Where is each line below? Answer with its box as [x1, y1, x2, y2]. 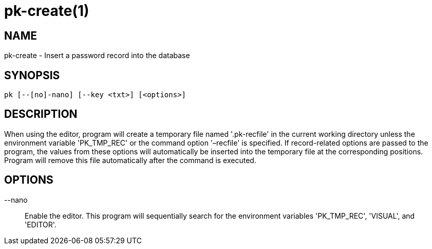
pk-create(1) [4, 2, 89, 20]
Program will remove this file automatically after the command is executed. [4, 155, 256, 165]
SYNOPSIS [4, 68, 60, 82]
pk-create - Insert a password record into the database [4, 51, 190, 60]
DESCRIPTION [4, 108, 78, 121]
